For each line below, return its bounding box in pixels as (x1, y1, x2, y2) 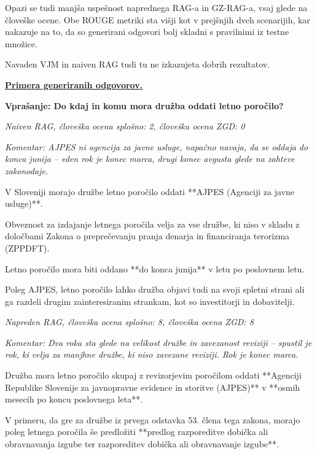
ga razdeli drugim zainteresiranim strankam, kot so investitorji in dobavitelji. (5, 294, 295, 307)
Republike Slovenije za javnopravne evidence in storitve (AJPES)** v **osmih (5, 380, 300, 393)
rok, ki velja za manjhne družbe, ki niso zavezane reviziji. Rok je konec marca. (5, 348, 299, 361)
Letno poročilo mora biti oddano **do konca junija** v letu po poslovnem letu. (5, 262, 305, 275)
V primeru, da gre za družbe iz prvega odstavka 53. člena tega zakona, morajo (5, 413, 300, 426)
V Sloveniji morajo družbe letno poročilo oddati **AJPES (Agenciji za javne (5, 185, 294, 198)
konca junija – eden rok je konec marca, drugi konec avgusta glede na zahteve (5, 152, 295, 165)
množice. (5, 37, 37, 50)
